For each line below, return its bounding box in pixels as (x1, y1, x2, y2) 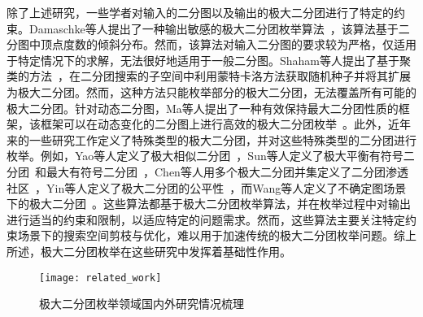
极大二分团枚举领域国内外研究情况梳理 (39, 295, 244, 312)
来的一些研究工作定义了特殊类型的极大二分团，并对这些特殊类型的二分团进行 (7, 131, 416, 148)
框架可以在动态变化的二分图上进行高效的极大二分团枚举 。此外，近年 (40, 115, 411, 132)
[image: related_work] (39, 271, 162, 284)
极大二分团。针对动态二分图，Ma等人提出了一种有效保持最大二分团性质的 (7, 99, 399, 116)
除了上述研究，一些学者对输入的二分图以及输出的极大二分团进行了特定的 (7, 4, 394, 20)
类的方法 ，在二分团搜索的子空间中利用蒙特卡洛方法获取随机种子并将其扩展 (7, 67, 411, 85)
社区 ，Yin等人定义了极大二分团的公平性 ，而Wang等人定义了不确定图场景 (7, 179, 407, 196)
